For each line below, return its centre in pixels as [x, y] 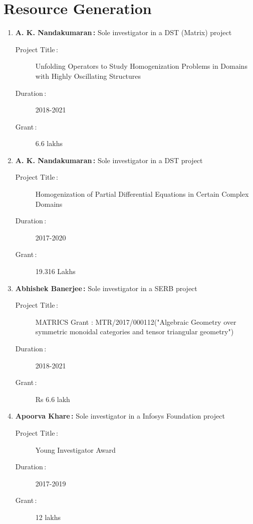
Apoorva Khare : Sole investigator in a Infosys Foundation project [120, 416]
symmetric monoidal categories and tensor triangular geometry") [135, 332]
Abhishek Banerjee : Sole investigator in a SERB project [106, 288]
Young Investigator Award [75, 449]
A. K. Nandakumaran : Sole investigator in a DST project [109, 160]
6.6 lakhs [49, 143]
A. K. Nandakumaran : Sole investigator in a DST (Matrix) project [123, 32]
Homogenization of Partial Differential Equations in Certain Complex [142, 194]
